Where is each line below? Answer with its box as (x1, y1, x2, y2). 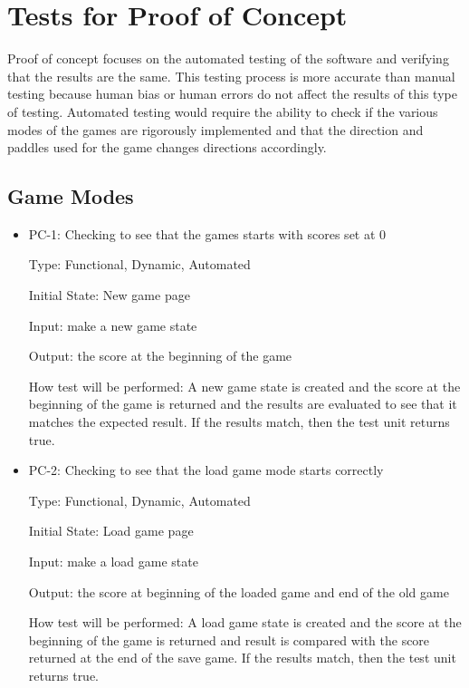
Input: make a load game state (28, 552, 198, 571)
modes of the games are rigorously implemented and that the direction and (7, 120, 424, 139)
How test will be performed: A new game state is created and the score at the (28, 376, 461, 395)
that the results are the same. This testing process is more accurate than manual (7, 66, 455, 85)
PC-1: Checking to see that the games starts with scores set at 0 (28, 224, 387, 243)
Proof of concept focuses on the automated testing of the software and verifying (7, 49, 449, 68)
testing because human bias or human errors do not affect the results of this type (7, 84, 457, 103)
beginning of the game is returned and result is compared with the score (28, 630, 430, 649)
